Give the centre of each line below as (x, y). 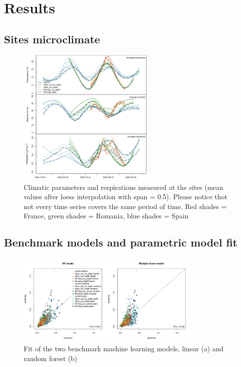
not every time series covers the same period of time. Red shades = (125, 206)
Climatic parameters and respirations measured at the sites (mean (124, 187)
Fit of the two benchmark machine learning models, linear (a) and (124, 349)
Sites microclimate (52, 39)
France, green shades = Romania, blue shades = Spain (106, 216)
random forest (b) (51, 358)
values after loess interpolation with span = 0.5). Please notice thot (126, 197)
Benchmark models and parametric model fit (121, 242)
